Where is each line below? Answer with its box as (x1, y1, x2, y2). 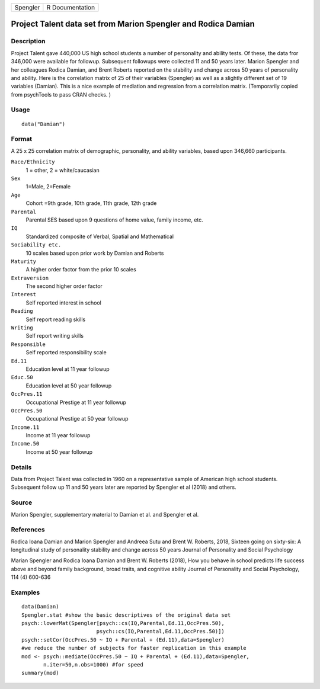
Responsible (11, 341, 46, 348)
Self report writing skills (25, 332, 84, 339)
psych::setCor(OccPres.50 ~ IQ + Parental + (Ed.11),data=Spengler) (21, 636, 225, 643)
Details (11, 463, 32, 471)
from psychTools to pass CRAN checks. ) (11, 91, 111, 98)
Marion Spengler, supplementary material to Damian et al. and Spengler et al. (11, 511, 199, 518)
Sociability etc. (11, 242, 62, 248)
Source (11, 498, 33, 507)
